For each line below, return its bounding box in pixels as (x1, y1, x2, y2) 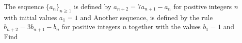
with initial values (4, 12, 57, 22)
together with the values (129, 21, 201, 32)
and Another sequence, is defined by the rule (80, 12, 213, 22)
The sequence (4, 1, 44, 11)
